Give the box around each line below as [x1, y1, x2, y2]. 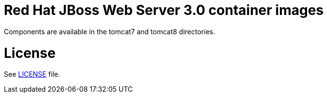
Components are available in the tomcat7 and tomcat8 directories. [4, 27, 215, 36]
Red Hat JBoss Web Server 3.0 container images [4, 2, 324, 18]
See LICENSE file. [4, 70, 60, 79]
